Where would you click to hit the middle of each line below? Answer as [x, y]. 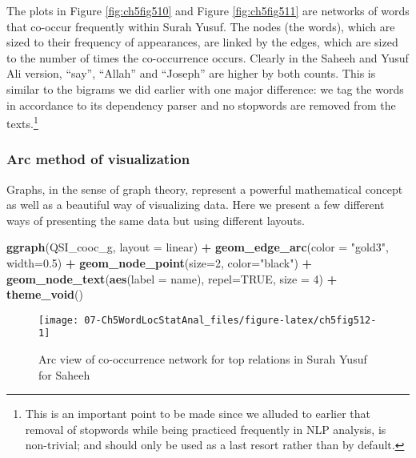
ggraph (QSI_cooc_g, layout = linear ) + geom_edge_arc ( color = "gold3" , [198, 247]
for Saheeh [64, 374]
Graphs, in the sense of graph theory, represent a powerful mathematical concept [205, 189]
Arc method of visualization [98, 159]
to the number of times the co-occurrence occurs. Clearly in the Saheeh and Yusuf [208, 57]
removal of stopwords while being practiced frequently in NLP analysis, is [206, 429]
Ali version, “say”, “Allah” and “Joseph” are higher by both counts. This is [191, 73]
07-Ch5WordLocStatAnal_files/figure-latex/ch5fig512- [230, 320]
